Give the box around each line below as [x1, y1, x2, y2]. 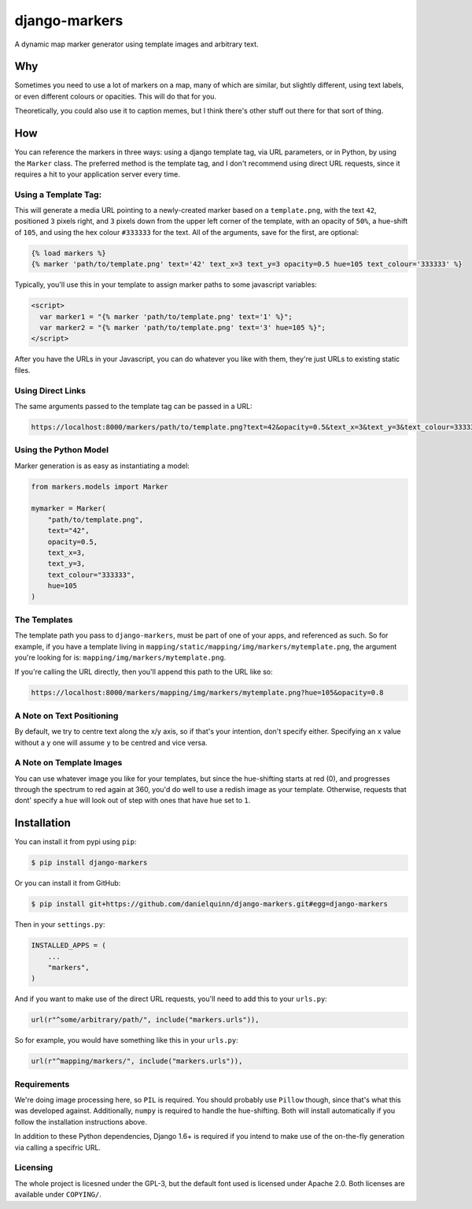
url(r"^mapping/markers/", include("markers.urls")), [31, 1057, 243, 1066]
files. [14, 365, 31, 374]
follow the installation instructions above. [14, 1117, 147, 1126]
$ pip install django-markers [31, 858, 148, 867]
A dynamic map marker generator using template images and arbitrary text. [14, 39, 259, 49]
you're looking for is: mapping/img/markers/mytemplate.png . [14, 653, 227, 662]
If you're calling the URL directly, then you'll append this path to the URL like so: [14, 667, 273, 677]
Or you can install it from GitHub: [14, 879, 121, 888]
